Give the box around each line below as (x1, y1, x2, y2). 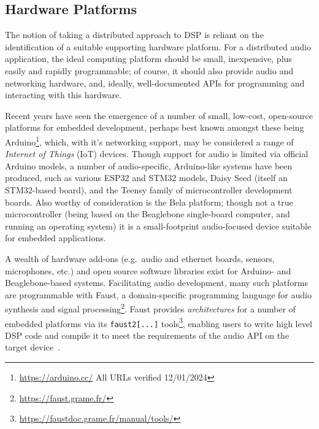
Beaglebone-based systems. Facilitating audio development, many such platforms (5, 276, 308, 289)
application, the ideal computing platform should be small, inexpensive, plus (5, 52, 292, 65)
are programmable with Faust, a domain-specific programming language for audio (5, 288, 312, 301)
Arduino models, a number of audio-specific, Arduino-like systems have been (5, 159, 293, 172)
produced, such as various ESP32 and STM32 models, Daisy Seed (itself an (5, 171, 288, 184)
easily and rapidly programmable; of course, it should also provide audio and (5, 64, 293, 77)
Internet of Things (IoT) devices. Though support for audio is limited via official (5, 147, 309, 160)
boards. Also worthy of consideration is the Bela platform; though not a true (5, 195, 293, 208)
